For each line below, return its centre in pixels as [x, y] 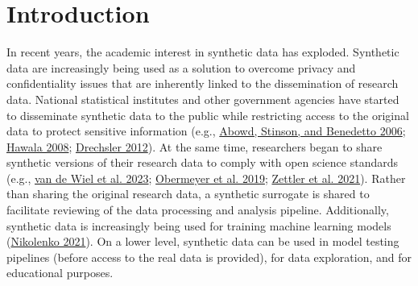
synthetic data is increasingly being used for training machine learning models [199, 225]
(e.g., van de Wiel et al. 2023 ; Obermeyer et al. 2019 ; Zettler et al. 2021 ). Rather [206, 178]
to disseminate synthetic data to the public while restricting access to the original [208, 115]
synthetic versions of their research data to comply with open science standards [203, 162]
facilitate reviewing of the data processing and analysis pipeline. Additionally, [198, 210]
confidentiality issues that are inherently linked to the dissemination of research [203, 83]
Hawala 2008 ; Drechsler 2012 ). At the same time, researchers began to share [195, 146]
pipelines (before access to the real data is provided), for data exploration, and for [209, 257]
